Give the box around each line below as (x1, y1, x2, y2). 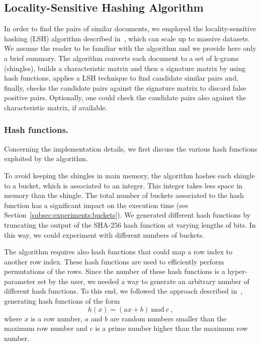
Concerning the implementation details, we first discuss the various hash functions (4, 143, 257, 154)
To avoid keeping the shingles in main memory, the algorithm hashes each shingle (4, 170, 255, 180)
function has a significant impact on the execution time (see (4, 199, 189, 210)
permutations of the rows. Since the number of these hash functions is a (4, 266, 225, 277)
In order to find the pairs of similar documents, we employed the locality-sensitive (4, 23, 256, 34)
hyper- (227, 266, 247, 277)
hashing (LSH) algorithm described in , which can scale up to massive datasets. (4, 33, 250, 43)
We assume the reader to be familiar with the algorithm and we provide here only (4, 43, 256, 53)
